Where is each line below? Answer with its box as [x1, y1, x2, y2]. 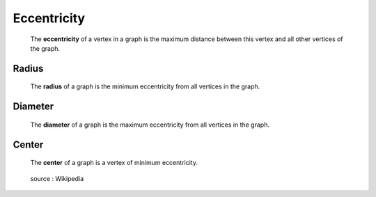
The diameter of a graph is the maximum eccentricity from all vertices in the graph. [30, 120, 269, 129]
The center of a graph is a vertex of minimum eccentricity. [30, 159, 198, 167]
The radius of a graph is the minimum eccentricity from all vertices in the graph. [30, 82, 260, 90]
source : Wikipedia [30, 174, 84, 182]
